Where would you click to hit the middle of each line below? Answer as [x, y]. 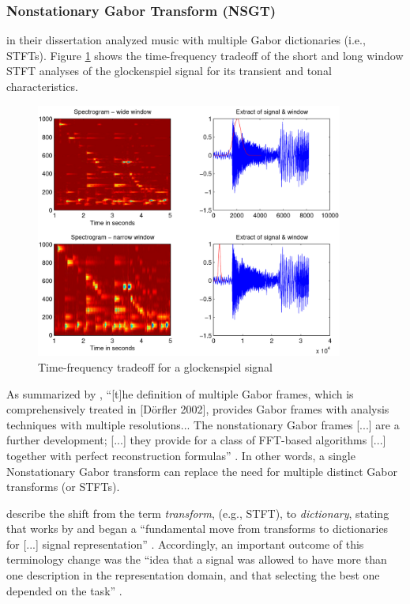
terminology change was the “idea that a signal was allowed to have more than [197, 559]
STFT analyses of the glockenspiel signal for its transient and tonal [169, 71]
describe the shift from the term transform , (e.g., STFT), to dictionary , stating [198, 513]
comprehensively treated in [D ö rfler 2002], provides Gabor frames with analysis [198, 409]
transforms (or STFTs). [63, 487]
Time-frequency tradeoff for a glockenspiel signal [155, 366]
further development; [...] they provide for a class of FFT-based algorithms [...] [196, 440]
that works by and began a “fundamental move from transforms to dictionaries [197, 528]
